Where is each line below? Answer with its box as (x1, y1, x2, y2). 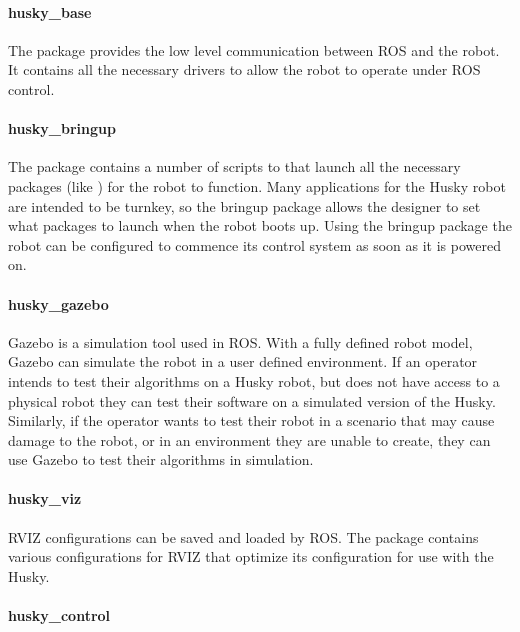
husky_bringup (8, 118, 116, 139)
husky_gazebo (8, 293, 109, 314)
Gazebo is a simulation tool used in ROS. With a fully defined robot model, (8, 331, 473, 352)
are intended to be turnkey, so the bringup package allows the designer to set (8, 195, 481, 216)
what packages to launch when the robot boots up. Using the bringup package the (8, 215, 512, 236)
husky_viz (8, 488, 82, 509)
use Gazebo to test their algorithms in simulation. (8, 449, 314, 470)
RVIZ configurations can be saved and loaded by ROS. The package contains (8, 526, 479, 547)
